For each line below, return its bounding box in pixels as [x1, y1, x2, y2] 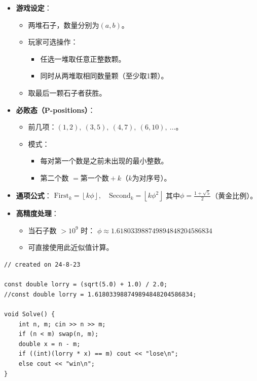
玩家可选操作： [28, 36, 78, 47]
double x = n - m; [18, 340, 81, 348]
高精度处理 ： [16, 208, 59, 219]
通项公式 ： [16, 190, 52, 200]
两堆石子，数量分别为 [28, 19, 99, 30]
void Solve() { [4, 310, 55, 318]
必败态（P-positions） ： [16, 104, 95, 115]
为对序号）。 [132, 172, 171, 183]
